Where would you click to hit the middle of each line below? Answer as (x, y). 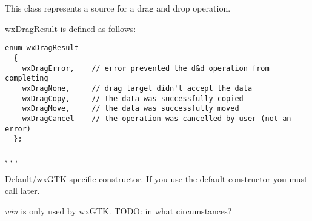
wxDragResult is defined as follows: (71, 28)
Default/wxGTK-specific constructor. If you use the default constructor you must (156, 178)
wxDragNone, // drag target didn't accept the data (137, 88)
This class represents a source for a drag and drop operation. (118, 8)
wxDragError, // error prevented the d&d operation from (146, 68)
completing (27, 78)
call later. (22, 190)
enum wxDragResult (42, 48)
